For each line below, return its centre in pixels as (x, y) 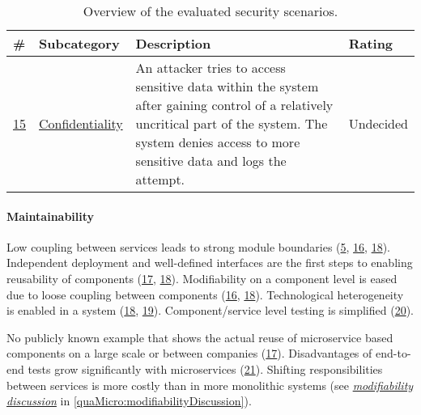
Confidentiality (81, 123)
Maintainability (51, 216)
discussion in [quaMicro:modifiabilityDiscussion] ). (129, 401)
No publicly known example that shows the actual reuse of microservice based (200, 337)
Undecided (378, 123)
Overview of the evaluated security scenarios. (210, 11)
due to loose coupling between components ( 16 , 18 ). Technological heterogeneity (205, 294)
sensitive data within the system (227, 86)
